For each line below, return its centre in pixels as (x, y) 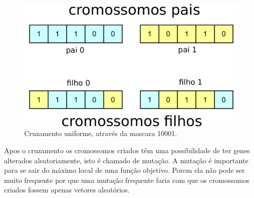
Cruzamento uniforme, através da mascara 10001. (101, 133)
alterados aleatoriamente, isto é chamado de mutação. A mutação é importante (126, 160)
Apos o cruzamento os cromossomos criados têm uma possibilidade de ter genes (127, 150)
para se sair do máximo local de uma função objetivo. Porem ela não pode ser (124, 170)
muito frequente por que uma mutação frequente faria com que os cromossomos (127, 180)
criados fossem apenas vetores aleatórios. (67, 190)
